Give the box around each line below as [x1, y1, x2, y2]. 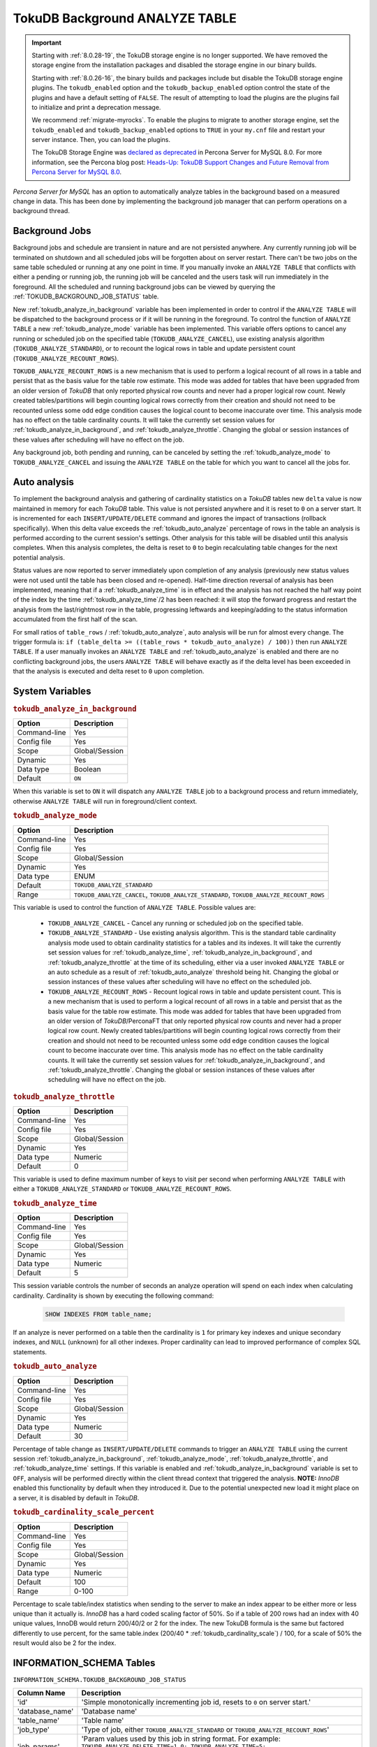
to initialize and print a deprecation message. [31, 103, 161, 111]
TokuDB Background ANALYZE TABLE [13, 10, 237, 26]
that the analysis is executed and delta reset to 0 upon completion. [13, 667, 205, 676]
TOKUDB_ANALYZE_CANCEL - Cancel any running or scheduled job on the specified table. [47, 919, 304, 927]
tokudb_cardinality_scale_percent [13, 1507, 155, 1517]
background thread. [13, 207, 70, 215]
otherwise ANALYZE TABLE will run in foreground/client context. [13, 797, 198, 805]
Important [31, 38, 62, 47]
